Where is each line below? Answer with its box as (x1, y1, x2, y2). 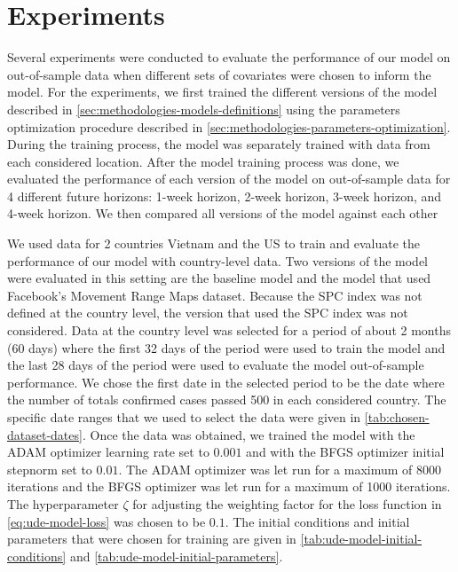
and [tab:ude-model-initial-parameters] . (69, 546, 283, 565)
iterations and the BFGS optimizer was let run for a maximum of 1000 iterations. (7, 477, 451, 496)
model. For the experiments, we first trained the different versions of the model (7, 82, 438, 101)
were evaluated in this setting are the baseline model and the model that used (7, 269, 431, 287)
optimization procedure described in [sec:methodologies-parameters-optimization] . (7, 117, 451, 136)
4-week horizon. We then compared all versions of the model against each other (7, 204, 438, 223)
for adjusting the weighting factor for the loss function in (132, 494, 442, 513)
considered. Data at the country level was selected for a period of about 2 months (7, 321, 451, 340)
